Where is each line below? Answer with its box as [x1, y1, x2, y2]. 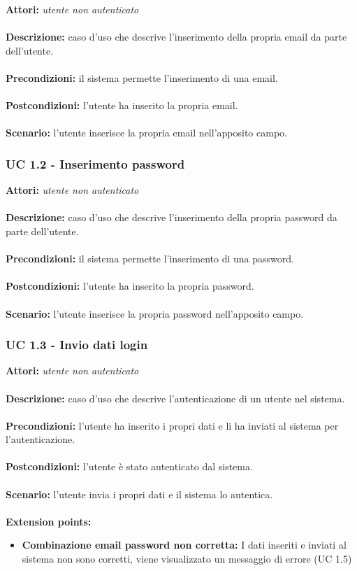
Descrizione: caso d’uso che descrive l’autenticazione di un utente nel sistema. [6, 390, 345, 405]
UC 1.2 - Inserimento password [6, 155, 185, 172]
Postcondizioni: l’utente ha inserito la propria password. [6, 279, 254, 293]
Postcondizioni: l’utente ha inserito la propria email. [6, 98, 238, 113]
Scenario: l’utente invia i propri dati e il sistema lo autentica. [6, 486, 273, 501]
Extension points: [6, 514, 92, 528]
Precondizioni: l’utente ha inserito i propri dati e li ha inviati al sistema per [6, 418, 339, 432]
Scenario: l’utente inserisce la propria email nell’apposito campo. [6, 125, 287, 140]
